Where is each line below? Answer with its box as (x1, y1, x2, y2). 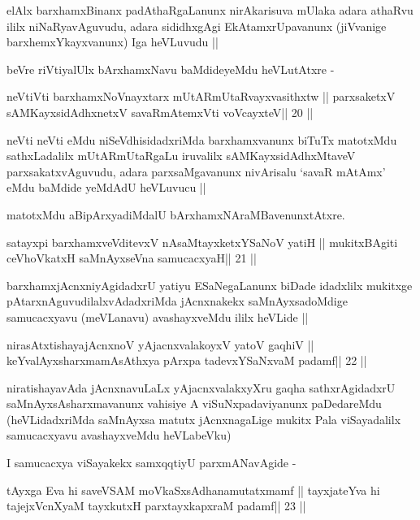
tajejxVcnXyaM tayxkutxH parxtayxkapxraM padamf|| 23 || (6, 497, 306, 514)
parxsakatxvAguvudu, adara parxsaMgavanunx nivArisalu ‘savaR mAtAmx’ (6, 162, 386, 180)
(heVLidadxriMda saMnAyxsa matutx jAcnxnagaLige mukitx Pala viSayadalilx (6, 410, 401, 427)
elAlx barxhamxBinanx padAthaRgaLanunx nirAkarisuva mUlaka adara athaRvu (6, 2, 414, 18)
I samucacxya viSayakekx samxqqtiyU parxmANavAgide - (6, 454, 297, 471)
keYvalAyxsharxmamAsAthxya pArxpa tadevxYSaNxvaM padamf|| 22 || (6, 352, 367, 369)
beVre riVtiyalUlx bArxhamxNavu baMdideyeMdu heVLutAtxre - (6, 60, 335, 77)
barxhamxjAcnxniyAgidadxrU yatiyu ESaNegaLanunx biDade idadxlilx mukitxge (6, 276, 413, 293)
